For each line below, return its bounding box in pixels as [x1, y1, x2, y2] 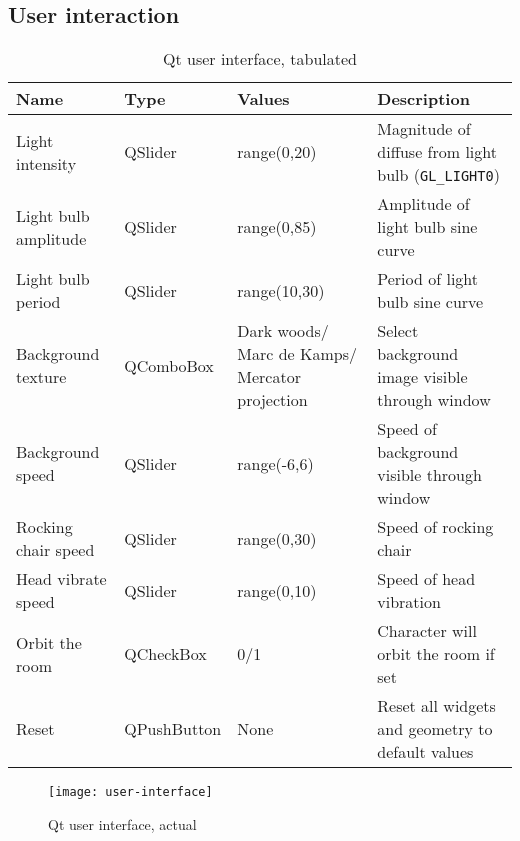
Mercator [237, 365, 301, 389]
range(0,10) [237, 578, 317, 602]
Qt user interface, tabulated [163, 47, 357, 71]
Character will [377, 619, 477, 643]
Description [377, 87, 470, 111]
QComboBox [124, 353, 214, 377]
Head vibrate [16, 567, 107, 591]
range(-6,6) [237, 451, 314, 475]
